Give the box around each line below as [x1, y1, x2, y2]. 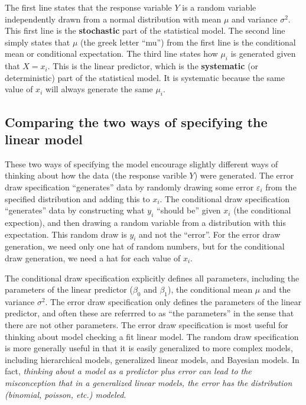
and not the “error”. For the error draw [139, 228, 281, 240]
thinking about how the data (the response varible [5, 169, 187, 182]
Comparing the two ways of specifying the [5, 112, 268, 131]
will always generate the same [45, 83, 153, 95]
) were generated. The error [194, 169, 294, 182]
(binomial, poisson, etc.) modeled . [5, 388, 126, 400]
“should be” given [157, 204, 221, 216]
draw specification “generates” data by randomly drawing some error [5, 180, 254, 193]
